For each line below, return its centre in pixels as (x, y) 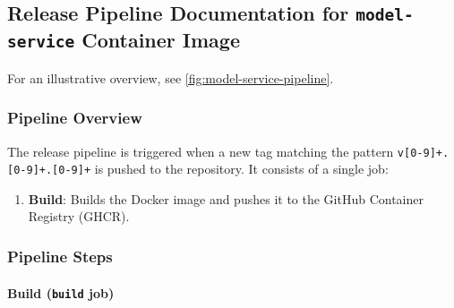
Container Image (161, 40)
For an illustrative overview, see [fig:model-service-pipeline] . (171, 77)
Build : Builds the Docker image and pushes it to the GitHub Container (226, 198)
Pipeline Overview (75, 118)
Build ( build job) (61, 292)
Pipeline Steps (60, 256)
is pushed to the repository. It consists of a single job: (241, 169)
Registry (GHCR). (79, 216)
